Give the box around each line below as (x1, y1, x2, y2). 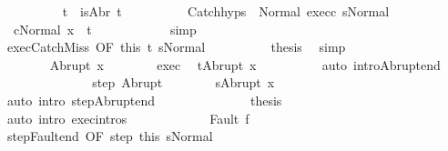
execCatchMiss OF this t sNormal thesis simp (6, 37, 346, 56)
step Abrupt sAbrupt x (92, 73, 275, 92)
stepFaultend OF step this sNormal (6, 126, 213, 146)
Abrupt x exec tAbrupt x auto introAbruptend (49, 55, 441, 74)
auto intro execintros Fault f (6, 108, 249, 127)
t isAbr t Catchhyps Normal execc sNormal (62, 2, 390, 20)
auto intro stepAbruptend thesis (6, 90, 282, 109)
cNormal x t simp (13, 19, 197, 38)
